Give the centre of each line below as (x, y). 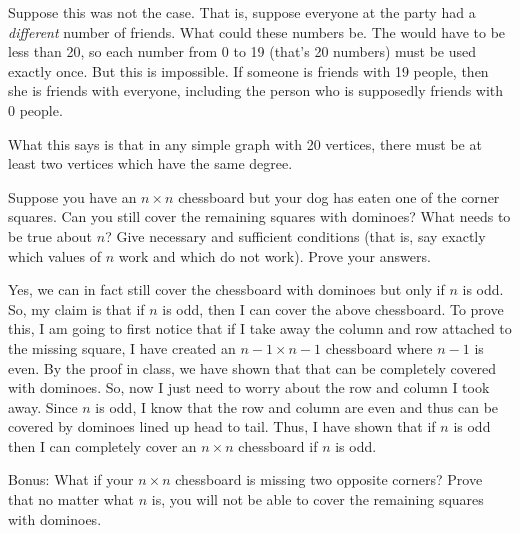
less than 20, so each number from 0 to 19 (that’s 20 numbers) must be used (242, 51)
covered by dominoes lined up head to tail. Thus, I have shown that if (222, 426)
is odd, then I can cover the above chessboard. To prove (333, 308)
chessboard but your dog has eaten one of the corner (339, 196)
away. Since (43, 406)
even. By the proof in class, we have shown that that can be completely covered (252, 367)
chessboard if (278, 445)
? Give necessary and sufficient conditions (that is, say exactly (295, 235)
